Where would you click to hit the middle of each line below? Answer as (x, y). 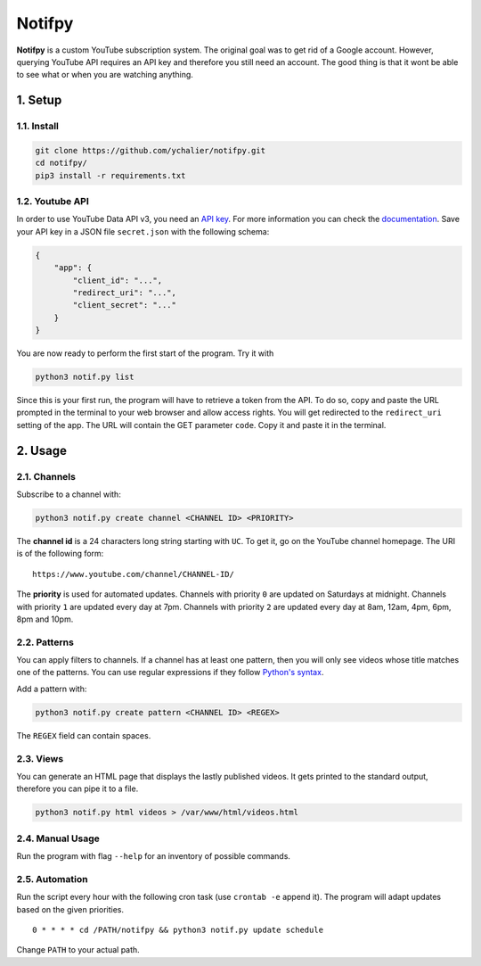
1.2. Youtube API (53, 202)
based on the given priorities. (70, 909)
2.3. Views (40, 758)
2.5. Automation (52, 879)
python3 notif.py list (85, 377)
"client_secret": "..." (125, 305)
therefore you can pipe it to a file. (77, 788)
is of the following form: (60, 554)
